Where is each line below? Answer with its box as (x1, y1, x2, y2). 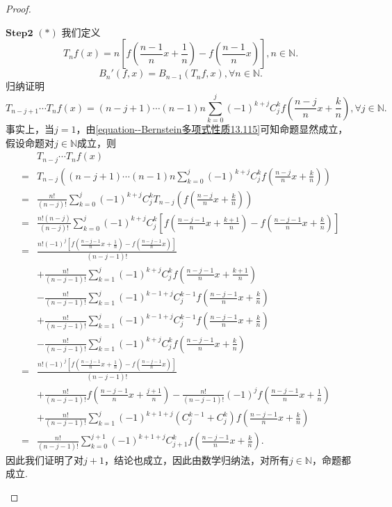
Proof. (6, 1, 31, 15)
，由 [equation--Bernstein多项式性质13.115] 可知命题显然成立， (76, 121, 348, 136)
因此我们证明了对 (6, 452, 83, 467)
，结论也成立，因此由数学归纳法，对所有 (104, 452, 289, 467)
